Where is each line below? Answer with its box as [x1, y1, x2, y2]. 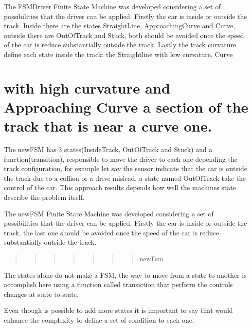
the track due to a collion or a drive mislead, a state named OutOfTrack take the [4, 173, 246, 183]
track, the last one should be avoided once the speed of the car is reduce [4, 227, 219, 237]
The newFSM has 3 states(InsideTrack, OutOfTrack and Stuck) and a [4, 144, 213, 154]
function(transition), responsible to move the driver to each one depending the [4, 154, 237, 164]
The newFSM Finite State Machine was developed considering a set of [4, 208, 214, 218]
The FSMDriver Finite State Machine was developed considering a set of [4, 1, 221, 11]
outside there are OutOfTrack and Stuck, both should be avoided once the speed [4, 30, 244, 40]
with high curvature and [4, 77, 170, 97]
